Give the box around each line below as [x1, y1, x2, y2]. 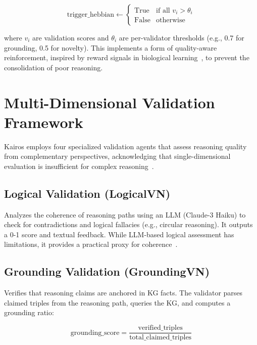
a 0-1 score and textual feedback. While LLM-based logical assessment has [4, 229, 234, 239]
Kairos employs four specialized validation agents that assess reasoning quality [4, 141, 247, 151]
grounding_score [70, 329, 120, 336]
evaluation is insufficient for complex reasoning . [4, 160, 154, 171]
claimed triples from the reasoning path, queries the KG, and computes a [4, 297, 231, 308]
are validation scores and [32, 32, 109, 42]
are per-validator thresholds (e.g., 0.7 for [119, 32, 244, 42]
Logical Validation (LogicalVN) [4, 185, 171, 201]
